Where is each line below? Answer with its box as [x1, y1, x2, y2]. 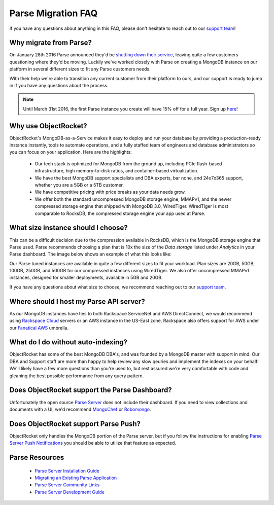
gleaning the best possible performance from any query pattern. [9, 373, 144, 379]
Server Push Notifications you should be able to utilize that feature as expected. [9, 440, 177, 446]
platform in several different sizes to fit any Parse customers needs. [9, 66, 151, 72]
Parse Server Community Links [35, 482, 100, 488]
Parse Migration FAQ [9, 8, 98, 19]
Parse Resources [9, 453, 64, 462]
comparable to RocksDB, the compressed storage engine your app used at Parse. [35, 210, 205, 217]
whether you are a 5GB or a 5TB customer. [35, 182, 124, 188]
